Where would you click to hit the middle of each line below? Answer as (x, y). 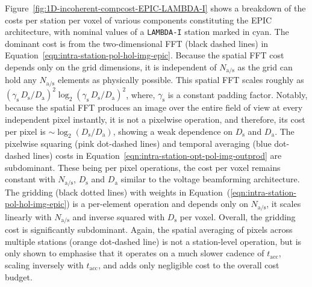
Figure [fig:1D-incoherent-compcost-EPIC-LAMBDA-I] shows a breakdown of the (155, 8)
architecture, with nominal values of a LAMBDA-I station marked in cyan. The (147, 32)
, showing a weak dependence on (173, 131)
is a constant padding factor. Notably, (238, 94)
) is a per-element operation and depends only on (157, 204)
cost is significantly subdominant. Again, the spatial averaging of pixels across (149, 230)
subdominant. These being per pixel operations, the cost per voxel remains (143, 167)
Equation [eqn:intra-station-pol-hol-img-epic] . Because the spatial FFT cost (145, 55)
